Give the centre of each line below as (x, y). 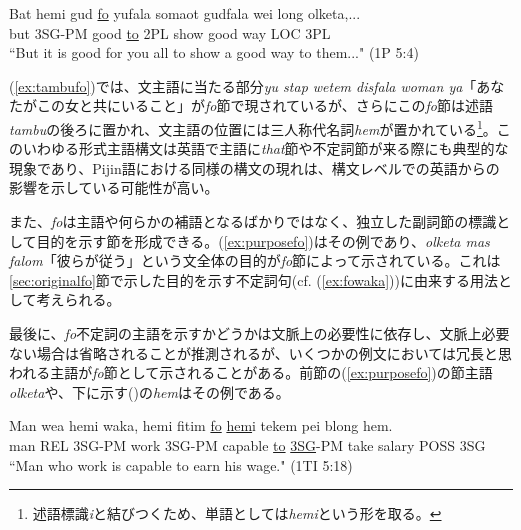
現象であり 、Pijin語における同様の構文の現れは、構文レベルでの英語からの (254, 167)
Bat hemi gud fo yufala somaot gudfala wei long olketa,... (185, 13)
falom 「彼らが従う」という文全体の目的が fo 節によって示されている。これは (255, 260)
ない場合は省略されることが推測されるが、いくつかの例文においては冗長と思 (261, 352)
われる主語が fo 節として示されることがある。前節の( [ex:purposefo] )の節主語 (251, 372)
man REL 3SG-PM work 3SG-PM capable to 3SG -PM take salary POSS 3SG (247, 444)
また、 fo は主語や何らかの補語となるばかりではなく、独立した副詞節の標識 (253, 221)
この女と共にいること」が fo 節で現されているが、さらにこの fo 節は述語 (264, 105)
